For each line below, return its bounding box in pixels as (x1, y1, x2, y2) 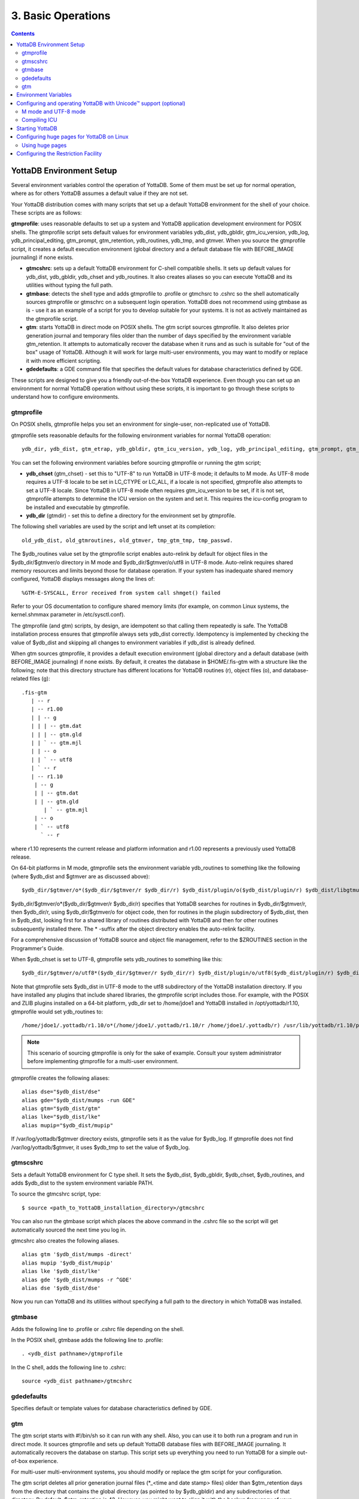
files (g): (29, 675, 50, 682)
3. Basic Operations (11, 9, 111, 22)
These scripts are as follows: (11, 209, 82, 216)
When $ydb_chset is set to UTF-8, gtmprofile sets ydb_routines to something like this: (11, 955, 223, 962)
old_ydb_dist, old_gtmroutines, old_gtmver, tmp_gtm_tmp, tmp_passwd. (22, 537, 233, 544)
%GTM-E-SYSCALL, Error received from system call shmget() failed (22, 589, 221, 596)
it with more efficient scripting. (26, 357, 102, 364)
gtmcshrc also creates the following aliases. (11, 1237, 120, 1244)
